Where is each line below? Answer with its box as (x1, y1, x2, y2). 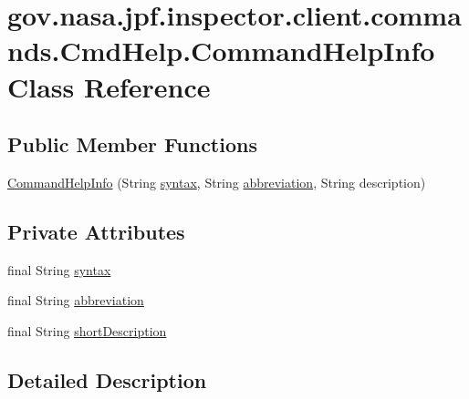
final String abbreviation (7, 291, 144, 310)
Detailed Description (7, 365, 207, 394)
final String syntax (7, 260, 111, 279)
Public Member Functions (7, 130, 257, 159)
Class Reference (7, 67, 211, 105)
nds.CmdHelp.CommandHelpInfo (7, 32, 435, 69)
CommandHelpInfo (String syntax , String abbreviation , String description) (7, 172, 426, 191)
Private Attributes (7, 217, 185, 245)
